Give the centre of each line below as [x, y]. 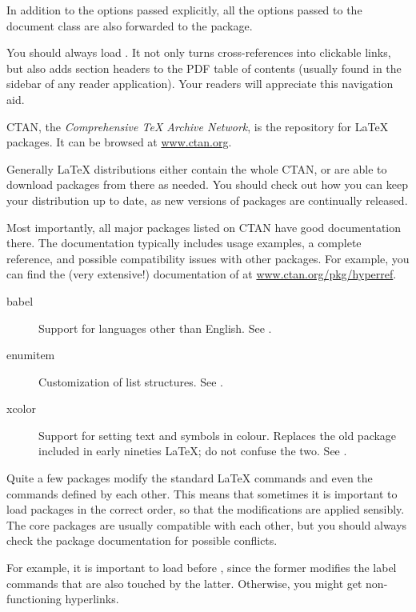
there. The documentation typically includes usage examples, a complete [184, 243]
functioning [34, 599]
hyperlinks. [92, 599]
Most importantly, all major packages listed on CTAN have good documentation [204, 227]
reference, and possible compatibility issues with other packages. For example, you [208, 258]
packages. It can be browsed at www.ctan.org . [119, 142]
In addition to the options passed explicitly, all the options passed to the [184, 10]
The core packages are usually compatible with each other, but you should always [207, 524]
